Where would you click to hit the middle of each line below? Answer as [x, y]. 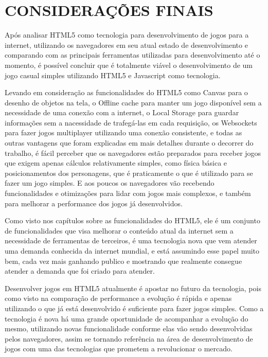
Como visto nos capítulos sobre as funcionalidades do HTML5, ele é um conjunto [132, 220]
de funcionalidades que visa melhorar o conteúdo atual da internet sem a [119, 230]
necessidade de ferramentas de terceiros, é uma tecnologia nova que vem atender [131, 240]
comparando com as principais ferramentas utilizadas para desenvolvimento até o [132, 55]
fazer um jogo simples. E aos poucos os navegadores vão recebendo [110, 183]
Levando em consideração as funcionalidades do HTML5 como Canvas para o [126, 92]
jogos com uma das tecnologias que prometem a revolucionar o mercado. [119, 349]
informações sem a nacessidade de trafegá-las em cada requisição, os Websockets [131, 122]
